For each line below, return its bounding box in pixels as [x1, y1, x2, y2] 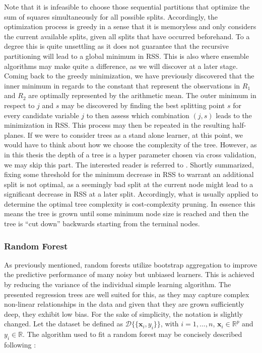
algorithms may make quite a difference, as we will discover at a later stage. [4, 60, 238, 71]
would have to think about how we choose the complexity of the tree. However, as [4, 139, 257, 150]
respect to [4, 100, 35, 110]
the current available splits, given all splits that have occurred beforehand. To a [4, 31, 250, 41]
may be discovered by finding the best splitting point [61, 100, 225, 110]
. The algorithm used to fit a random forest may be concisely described [23, 329, 242, 339]
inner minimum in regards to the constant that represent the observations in [4, 80, 240, 91]
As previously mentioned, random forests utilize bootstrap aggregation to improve [4, 259, 257, 270]
